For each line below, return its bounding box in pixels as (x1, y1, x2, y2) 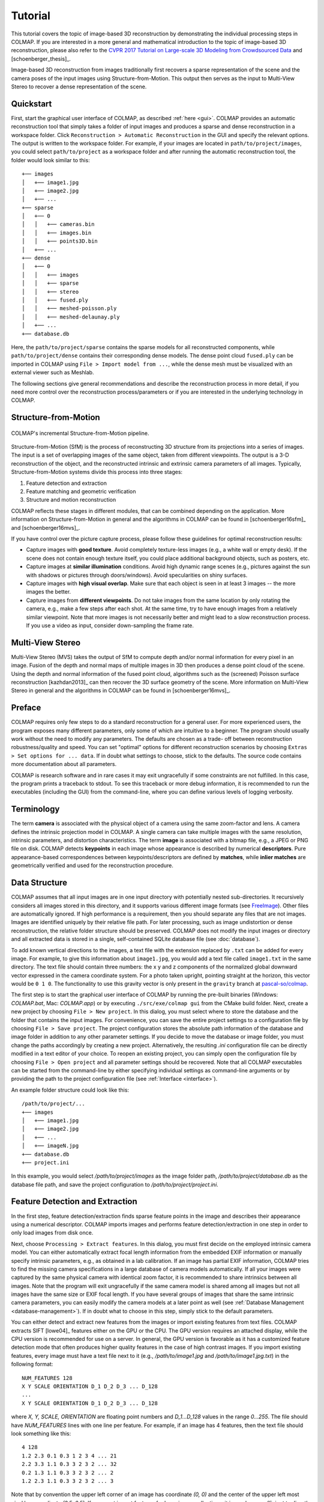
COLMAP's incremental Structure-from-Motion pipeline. (11, 430, 149, 437)
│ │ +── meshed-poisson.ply (22, 305, 117, 312)
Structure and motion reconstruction (26, 496, 116, 503)
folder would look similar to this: (11, 156, 90, 163)
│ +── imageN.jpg (22, 1142, 79, 1149)
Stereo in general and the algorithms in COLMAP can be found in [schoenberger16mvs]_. (11, 687, 231, 694)
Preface (11, 703, 41, 713)
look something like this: (11, 1430, 71, 1437)
